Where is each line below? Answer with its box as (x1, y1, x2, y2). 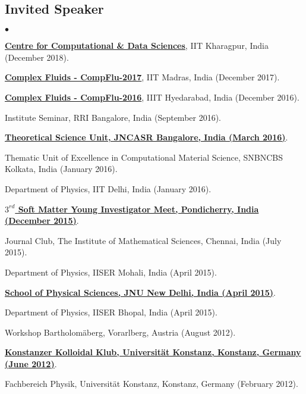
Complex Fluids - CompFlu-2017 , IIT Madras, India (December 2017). (5, 71, 280, 83)
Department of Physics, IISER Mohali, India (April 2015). (5, 265, 217, 278)
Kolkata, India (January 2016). (5, 162, 118, 175)
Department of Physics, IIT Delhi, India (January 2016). (5, 182, 212, 195)
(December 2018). (5, 51, 69, 63)
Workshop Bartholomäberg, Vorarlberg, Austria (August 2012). (5, 326, 236, 338)
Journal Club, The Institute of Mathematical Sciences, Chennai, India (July (5, 234, 282, 246)
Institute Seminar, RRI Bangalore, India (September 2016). (5, 111, 222, 123)
